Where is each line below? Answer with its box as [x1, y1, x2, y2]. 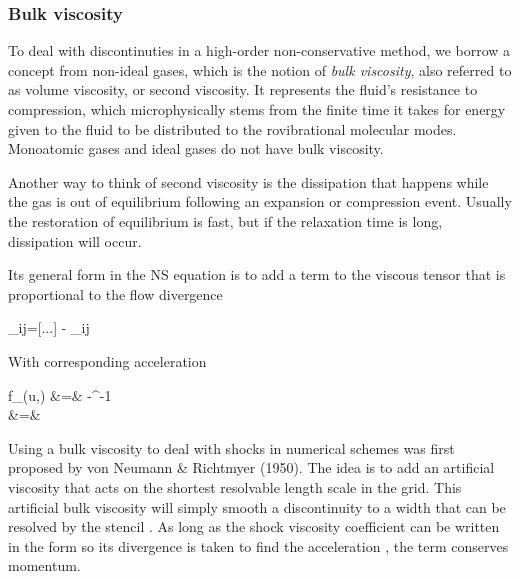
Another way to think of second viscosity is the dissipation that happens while [8, 171, 489, 192]
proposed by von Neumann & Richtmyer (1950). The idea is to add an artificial [8, 457, 495, 478]
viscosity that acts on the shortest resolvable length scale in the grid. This [8, 476, 462, 497]
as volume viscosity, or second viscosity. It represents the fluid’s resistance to [8, 79, 478, 100]
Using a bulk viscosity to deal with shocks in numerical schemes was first [8, 437, 455, 458]
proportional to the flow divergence [8, 283, 223, 304]
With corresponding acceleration [8, 350, 207, 371]
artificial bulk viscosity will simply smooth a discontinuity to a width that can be [8, 496, 506, 517]
